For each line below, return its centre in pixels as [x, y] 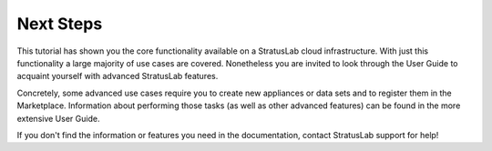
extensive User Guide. [58, 118]
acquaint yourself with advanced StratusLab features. [118, 76]
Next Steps [60, 24]
